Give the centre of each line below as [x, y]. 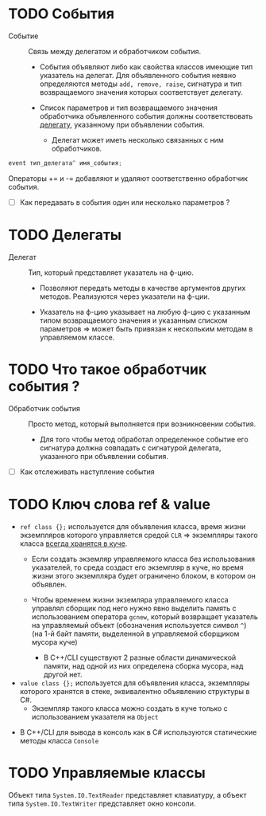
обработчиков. [77, 148]
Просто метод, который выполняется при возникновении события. [142, 424]
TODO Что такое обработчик [108, 369]
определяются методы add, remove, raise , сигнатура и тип [141, 84]
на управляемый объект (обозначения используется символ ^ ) [139, 625]
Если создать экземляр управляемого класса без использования [143, 559]
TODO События [62, 14]
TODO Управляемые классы [107, 773]
